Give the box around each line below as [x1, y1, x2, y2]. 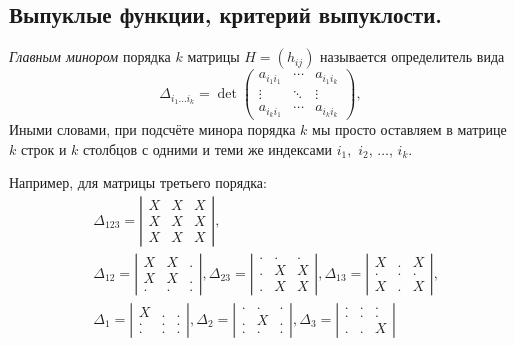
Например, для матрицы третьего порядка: [9, 172, 267, 193]
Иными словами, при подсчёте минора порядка [9, 119, 296, 140]
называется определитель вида [320, 46, 505, 67]
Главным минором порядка [9, 46, 171, 67]
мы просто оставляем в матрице [312, 119, 507, 140]
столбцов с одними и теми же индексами [83, 138, 333, 159]
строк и [20, 138, 67, 159]
